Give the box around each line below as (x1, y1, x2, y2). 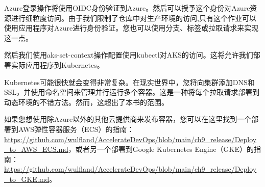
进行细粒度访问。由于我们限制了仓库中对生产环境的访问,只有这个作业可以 (11, 12, 256, 23)
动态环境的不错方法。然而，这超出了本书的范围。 (4, 96, 168, 107)
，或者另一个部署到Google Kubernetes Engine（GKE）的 (68, 144, 254, 154)
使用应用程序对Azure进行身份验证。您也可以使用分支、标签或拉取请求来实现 (4, 22, 259, 33)
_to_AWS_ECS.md (4, 144, 68, 154)
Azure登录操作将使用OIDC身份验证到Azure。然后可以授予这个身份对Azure (4, 3, 250, 13)
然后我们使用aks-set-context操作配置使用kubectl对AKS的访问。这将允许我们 (4, 49, 253, 60)
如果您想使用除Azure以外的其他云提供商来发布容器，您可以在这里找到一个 (4, 114, 252, 124)
